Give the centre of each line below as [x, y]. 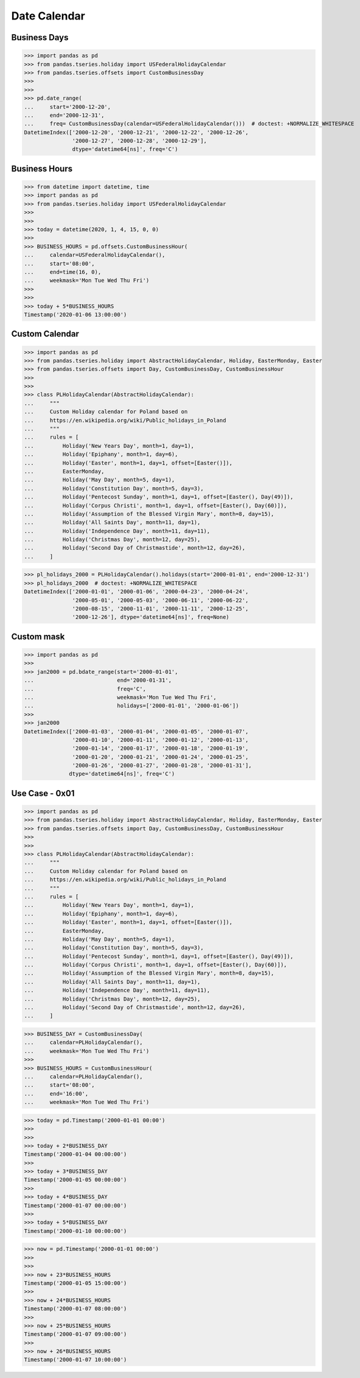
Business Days [40, 37]
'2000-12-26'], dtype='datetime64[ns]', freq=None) [151, 617]
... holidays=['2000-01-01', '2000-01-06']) [132, 706]
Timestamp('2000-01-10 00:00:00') [75, 1231]
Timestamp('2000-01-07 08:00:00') [75, 1309]
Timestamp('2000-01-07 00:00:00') [75, 1205]
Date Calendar [48, 16]
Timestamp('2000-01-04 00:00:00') [75, 1154]
